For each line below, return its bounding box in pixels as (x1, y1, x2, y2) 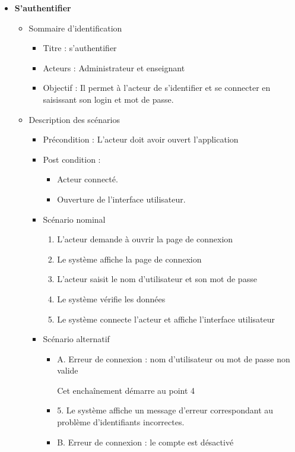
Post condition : (43, 153, 101, 165)
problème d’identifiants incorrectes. (57, 416, 185, 428)
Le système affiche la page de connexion (57, 252, 202, 265)
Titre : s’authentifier (43, 42, 117, 54)
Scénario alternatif (43, 333, 110, 345)
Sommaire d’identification (28, 21, 122, 34)
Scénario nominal (43, 213, 106, 225)
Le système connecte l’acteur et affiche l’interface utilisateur (57, 312, 275, 325)
